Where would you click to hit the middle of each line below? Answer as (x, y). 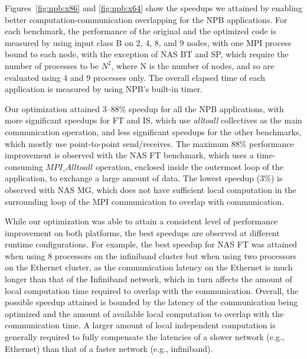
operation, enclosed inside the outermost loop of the (189, 166)
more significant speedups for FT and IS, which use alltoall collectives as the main (153, 120)
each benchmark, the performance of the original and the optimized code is (141, 31)
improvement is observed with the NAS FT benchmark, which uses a (129, 155)
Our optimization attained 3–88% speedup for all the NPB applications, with (144, 108)
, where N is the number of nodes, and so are (193, 65)
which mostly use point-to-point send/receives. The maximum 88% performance (149, 143)
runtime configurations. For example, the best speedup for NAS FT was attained (151, 244)
